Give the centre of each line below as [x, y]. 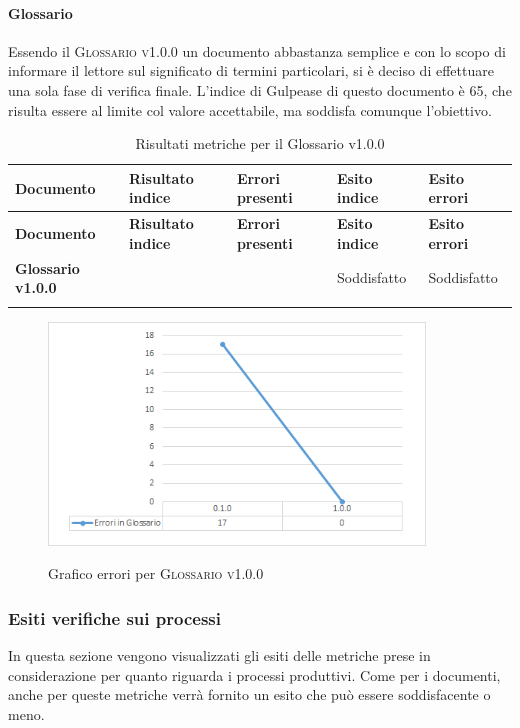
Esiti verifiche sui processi [114, 617]
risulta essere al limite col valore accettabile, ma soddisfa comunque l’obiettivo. [250, 109]
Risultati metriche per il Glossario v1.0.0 [260, 143]
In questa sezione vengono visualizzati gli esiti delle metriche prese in [219, 655]
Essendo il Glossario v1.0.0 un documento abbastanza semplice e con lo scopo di [257, 50]
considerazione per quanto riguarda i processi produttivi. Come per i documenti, [254, 674]
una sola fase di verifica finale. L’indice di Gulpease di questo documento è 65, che [260, 89]
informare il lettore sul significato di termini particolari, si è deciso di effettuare [251, 70]
